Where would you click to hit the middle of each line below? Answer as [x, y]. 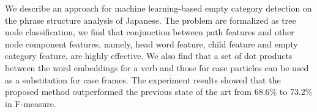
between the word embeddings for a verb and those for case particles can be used [157, 67]
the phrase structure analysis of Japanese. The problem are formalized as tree [151, 20]
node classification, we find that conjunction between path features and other [150, 32]
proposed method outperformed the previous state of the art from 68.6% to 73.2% [159, 92]
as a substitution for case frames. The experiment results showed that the [143, 79]
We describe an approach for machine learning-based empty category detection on [158, 8]
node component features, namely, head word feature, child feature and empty [151, 44]
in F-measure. [31, 103]
